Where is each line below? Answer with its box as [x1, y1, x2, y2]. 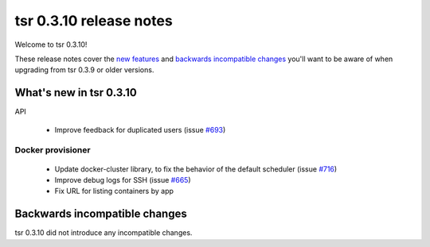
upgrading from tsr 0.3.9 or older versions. [14, 65, 154, 75]
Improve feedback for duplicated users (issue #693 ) [54, 125, 226, 134]
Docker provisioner [14, 145, 91, 156]
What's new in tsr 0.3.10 [14, 86, 137, 99]
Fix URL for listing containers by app [54, 187, 174, 196]
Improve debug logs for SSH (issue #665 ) [54, 175, 191, 184]
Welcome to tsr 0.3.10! [14, 40, 88, 49]
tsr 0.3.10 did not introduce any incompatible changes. [14, 228, 193, 237]
